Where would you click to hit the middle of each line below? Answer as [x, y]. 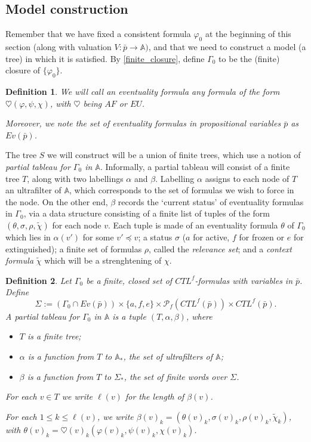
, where [199, 316]
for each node [77, 225]
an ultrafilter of [33, 190]
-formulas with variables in [244, 280]
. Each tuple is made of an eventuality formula [193, 225]
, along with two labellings [75, 178]
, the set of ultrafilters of [168, 356]
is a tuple [129, 316]
